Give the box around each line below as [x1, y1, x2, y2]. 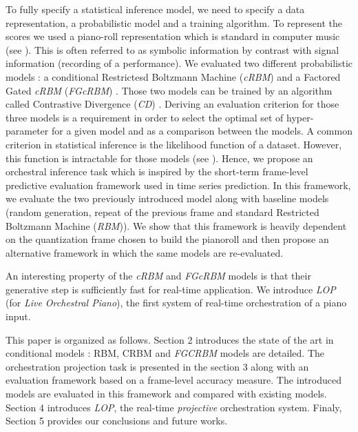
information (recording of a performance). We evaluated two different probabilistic [6, 56, 352, 70]
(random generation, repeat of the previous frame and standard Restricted [6, 204, 319, 219]
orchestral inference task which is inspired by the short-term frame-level [6, 164, 308, 179]
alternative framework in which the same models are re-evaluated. [6, 245, 284, 259]
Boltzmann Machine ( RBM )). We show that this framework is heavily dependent [6, 218, 347, 233]
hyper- [286, 110, 314, 124]
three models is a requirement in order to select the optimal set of [6, 110, 284, 124]
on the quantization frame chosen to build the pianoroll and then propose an [6, 232, 329, 246]
